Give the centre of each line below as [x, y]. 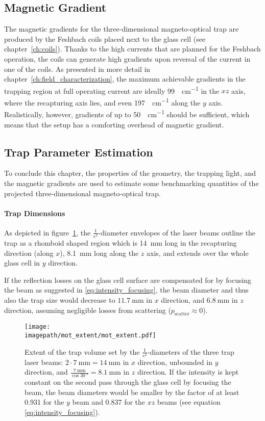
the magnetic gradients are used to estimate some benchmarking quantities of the [131, 183]
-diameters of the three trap [191, 351]
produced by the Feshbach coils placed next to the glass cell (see [105, 38]
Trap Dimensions [35, 213]
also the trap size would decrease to [60, 300]
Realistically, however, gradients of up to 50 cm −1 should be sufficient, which [127, 113]
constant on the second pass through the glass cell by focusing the [128, 382]
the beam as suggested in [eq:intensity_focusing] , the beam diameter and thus [126, 290]
